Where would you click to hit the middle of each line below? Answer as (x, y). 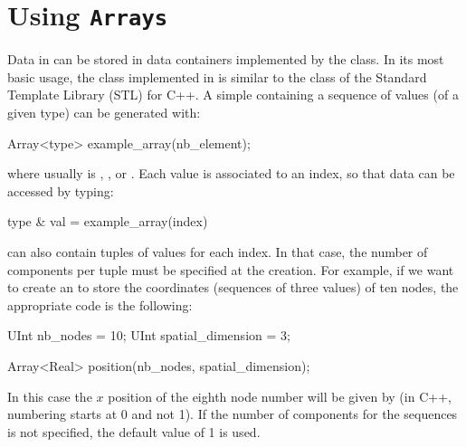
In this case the (50, 396)
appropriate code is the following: (100, 304)
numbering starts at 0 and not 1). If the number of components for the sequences (233, 414)
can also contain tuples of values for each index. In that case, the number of (218, 252)
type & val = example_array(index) (108, 221)
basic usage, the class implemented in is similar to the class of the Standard (217, 76)
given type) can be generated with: (104, 113)
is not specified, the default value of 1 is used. (134, 431)
